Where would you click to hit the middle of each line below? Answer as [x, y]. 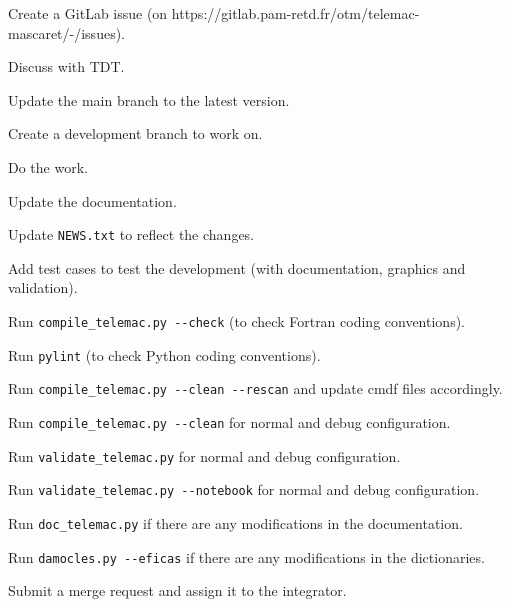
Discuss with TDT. [66, 66]
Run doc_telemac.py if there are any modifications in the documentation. [235, 522]
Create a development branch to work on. [135, 133]
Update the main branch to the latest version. [149, 99]
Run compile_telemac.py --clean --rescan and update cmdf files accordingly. [255, 388]
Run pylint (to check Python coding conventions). [164, 354]
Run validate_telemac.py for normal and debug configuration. [204, 455]
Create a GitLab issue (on [88, 13]
